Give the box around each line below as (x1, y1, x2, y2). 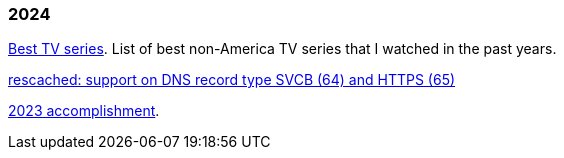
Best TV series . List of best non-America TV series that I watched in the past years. (8, 40, 557, 58)
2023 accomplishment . (8, 102, 160, 120)
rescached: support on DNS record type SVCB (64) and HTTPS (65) (8, 71, 456, 89)
